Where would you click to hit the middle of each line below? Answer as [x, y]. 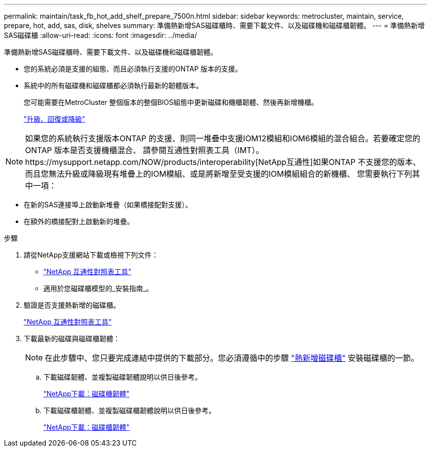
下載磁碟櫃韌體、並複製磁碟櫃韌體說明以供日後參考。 [129, 410]
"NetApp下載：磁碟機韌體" [87, 394]
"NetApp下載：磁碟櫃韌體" [87, 427]
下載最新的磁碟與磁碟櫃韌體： [72, 338]
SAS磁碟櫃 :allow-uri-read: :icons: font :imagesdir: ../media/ [101, 35]
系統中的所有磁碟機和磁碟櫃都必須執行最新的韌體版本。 [113, 85]
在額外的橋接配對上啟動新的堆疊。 [79, 221]
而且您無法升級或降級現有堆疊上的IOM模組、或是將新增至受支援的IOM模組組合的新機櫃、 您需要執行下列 [219, 174]
